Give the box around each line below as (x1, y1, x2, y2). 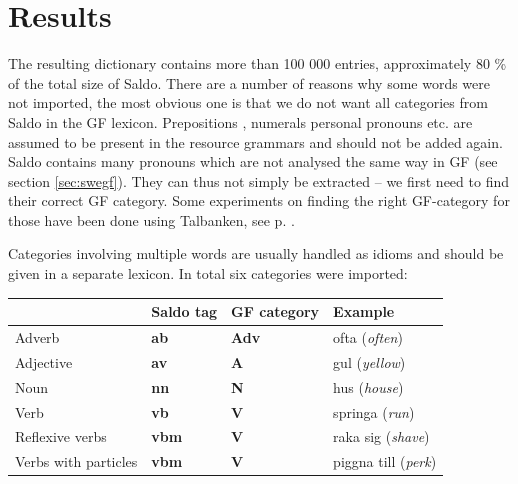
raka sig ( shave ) (333, 426, 430, 447)
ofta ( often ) (333, 327, 403, 347)
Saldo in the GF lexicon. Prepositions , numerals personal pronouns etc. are (8, 111, 473, 132)
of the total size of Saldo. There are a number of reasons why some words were (8, 72, 490, 93)
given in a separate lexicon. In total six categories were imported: (8, 263, 408, 284)
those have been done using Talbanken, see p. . (8, 209, 295, 230)
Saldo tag (151, 301, 218, 322)
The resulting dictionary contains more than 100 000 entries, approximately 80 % (8, 53, 507, 74)
